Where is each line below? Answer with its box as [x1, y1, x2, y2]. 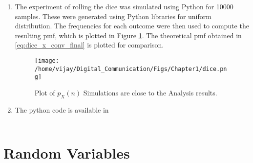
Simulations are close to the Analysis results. [83, 87, 217, 97]
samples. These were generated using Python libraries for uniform [15, 11, 211, 21]
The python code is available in [15, 104, 109, 115]
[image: [34, 57, 59, 64]
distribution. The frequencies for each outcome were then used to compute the [15, 21, 249, 31]
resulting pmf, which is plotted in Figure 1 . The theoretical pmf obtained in [15, 30, 242, 40]
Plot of [34, 87, 55, 97]
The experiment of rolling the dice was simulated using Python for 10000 [15, 1, 233, 11]
